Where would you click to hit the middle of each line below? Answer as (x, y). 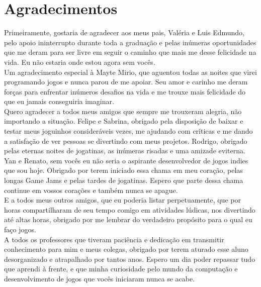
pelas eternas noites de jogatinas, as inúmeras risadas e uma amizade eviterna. (125, 151)
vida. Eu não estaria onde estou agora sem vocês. (80, 62)
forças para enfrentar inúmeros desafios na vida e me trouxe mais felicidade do (125, 91)
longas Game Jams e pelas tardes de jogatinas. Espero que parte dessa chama (124, 180)
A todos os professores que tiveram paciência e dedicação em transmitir (114, 239)
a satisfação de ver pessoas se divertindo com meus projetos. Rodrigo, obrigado (126, 140)
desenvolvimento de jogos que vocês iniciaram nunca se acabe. (100, 278)
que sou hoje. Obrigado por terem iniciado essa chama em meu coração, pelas (123, 170)
